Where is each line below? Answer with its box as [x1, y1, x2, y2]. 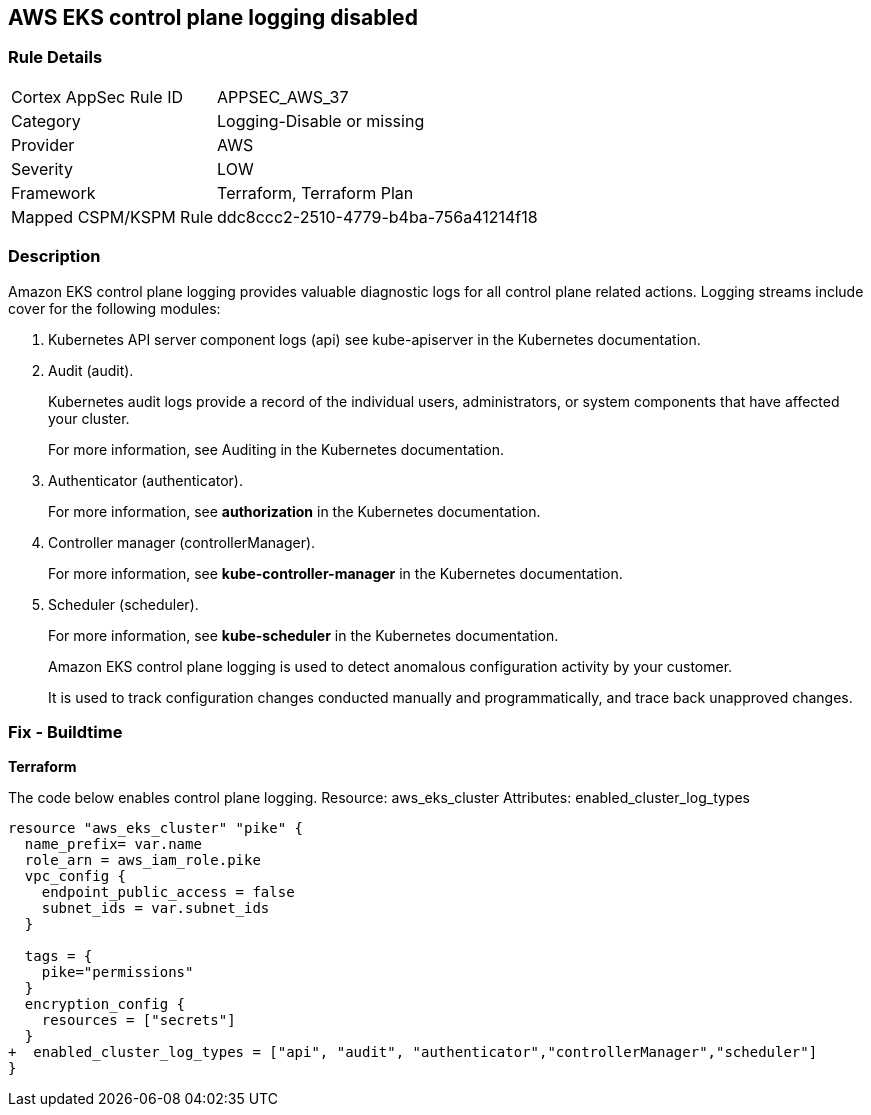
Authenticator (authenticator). [48, 471, 243, 489]
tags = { [24, 948, 93, 965]
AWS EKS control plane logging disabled [8, 5, 418, 30]
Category [11, 110, 81, 131]
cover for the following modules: [8, 299, 221, 317]
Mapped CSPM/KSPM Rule [11, 206, 214, 227]
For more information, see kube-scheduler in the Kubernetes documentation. [48, 626, 559, 644]
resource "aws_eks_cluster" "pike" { [8, 820, 304, 837]
